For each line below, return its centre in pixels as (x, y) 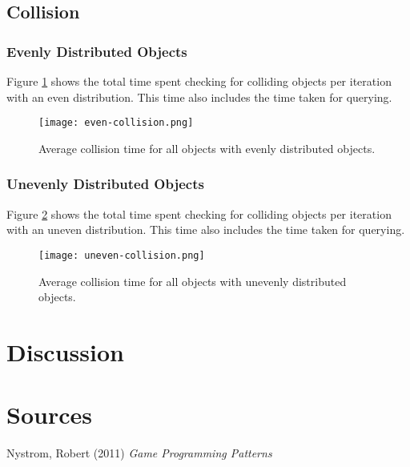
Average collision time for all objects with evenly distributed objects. (207, 148)
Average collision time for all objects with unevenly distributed (193, 281)
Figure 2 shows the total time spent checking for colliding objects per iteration (199, 213)
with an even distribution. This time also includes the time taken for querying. (199, 97)
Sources (49, 415)
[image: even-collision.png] (116, 123)
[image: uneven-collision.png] (122, 255)
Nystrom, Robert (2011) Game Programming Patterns (139, 453)
